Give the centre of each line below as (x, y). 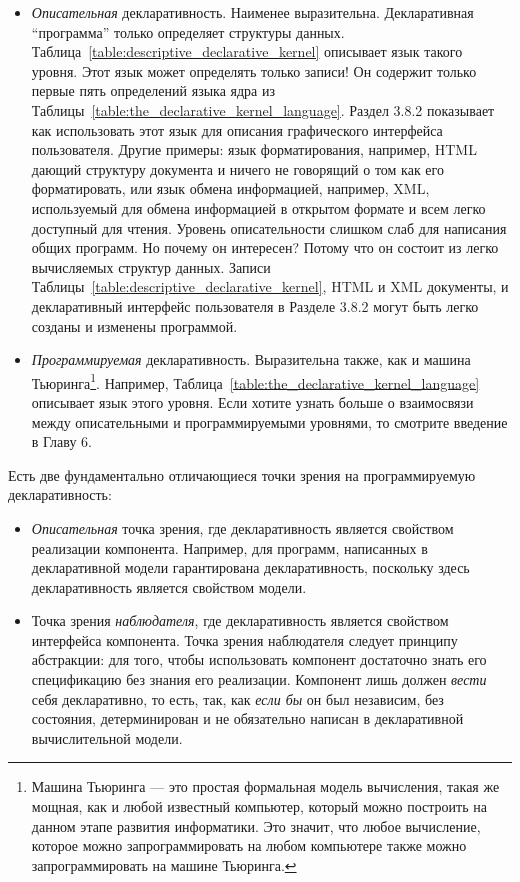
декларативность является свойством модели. (169, 586)
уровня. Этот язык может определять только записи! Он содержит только (254, 70)
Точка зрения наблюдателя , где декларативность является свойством (240, 620)
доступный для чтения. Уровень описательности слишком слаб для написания (269, 227)
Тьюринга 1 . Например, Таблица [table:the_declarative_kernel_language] (255, 381)
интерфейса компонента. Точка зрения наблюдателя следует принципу (244, 639)
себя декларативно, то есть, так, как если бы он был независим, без (237, 698)
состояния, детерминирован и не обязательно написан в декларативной (247, 718)
